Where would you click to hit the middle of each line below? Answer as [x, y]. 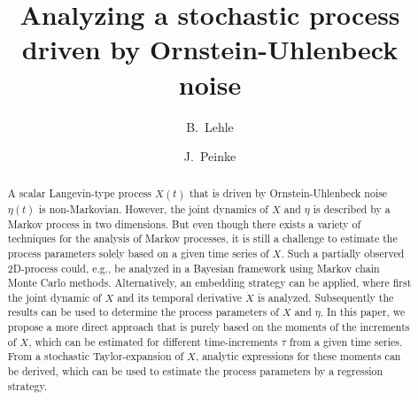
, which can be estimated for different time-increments [153, 341]
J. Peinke [210, 156]
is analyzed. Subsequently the [325, 297]
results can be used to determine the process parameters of [143, 312]
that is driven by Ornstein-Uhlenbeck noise [288, 193]
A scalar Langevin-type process [80, 193]
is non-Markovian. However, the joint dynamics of [153, 208]
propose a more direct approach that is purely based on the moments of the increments [209, 327]
